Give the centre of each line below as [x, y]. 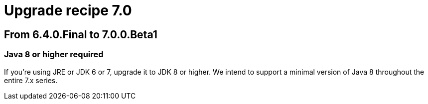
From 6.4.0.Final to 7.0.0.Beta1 [81, 34]
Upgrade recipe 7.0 [68, 10]
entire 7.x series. [31, 80]
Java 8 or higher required [54, 54]
